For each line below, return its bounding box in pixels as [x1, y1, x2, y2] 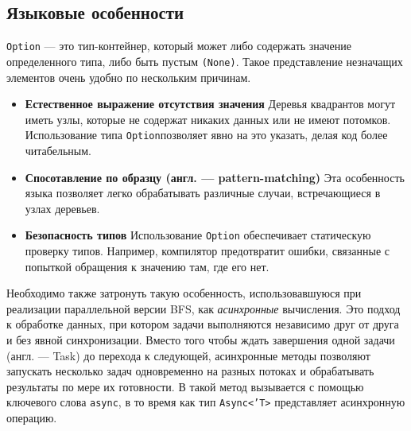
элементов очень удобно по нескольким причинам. [6, 68, 251, 85]
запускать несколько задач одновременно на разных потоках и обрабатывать [6, 363, 374, 379]
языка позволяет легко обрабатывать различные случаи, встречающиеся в [25, 184, 381, 201]
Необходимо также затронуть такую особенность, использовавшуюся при [6, 285, 362, 301]
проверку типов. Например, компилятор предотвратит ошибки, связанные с [25, 242, 390, 258]
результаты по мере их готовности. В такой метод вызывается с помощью [6, 378, 364, 394]
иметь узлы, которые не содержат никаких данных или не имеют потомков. [25, 111, 391, 127]
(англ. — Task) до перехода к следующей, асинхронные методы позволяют [6, 347, 370, 363]
